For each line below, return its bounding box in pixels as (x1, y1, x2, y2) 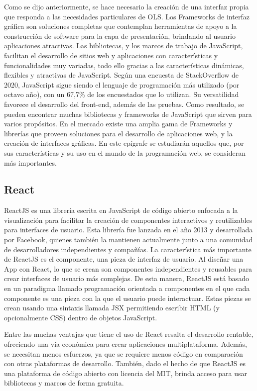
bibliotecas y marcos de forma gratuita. (4, 378, 124, 388)
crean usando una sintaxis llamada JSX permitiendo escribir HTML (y (4, 302, 220, 313)
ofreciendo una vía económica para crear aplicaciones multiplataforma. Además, (4, 339, 248, 349)
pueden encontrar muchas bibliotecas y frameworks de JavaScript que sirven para (4, 108, 252, 119)
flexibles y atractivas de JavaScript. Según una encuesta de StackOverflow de (4, 70, 239, 80)
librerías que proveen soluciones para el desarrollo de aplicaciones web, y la (4, 128, 233, 138)
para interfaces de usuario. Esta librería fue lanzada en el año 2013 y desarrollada (4, 224, 253, 235)
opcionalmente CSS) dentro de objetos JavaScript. (4, 312, 157, 322)
